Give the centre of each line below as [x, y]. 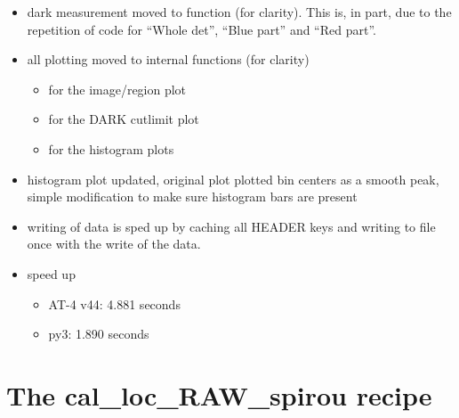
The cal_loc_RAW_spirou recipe [219, 394]
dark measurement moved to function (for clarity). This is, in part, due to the [239, 12]
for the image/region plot [117, 89]
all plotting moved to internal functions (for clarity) [168, 59]
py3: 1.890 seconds [99, 334]
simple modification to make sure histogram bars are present [192, 197]
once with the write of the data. [114, 244]
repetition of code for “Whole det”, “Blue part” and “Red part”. [201, 29]
